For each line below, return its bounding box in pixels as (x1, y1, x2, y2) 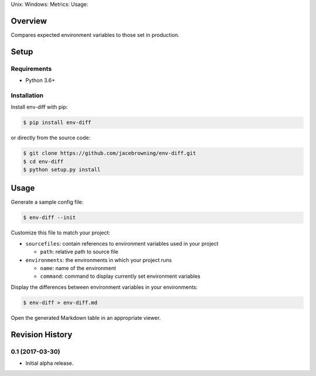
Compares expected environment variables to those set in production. (11, 31, 180, 38)
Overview (11, 16, 47, 26)
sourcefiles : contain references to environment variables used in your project (25, 240, 219, 247)
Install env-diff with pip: (11, 104, 68, 111)
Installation (11, 91, 44, 99)
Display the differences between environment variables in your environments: (11, 284, 198, 291)
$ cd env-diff (23, 158, 64, 165)
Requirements (11, 64, 52, 73)
